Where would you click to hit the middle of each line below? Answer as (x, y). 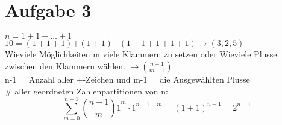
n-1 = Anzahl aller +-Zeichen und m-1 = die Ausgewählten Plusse (127, 79)
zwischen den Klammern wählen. (65, 65)
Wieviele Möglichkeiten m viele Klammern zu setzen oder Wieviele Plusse (141, 54)
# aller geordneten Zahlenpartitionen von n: (86, 91)
